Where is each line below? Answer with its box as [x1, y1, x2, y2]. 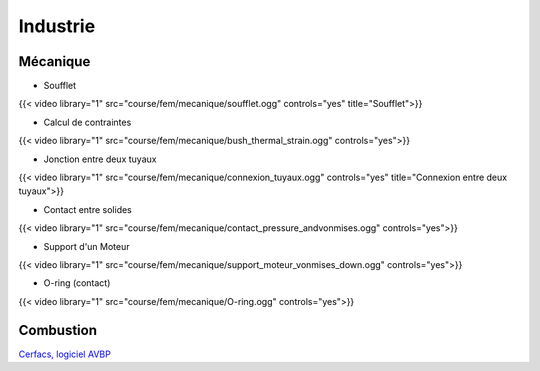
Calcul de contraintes [43, 116, 132, 128]
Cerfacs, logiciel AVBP [18, 348, 112, 360]
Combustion [18, 321, 97, 339]
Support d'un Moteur [43, 240, 130, 252]
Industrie [18, 15, 96, 37]
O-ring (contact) [43, 277, 111, 289]
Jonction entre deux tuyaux [43, 153, 157, 165]
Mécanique [18, 53, 91, 70]
